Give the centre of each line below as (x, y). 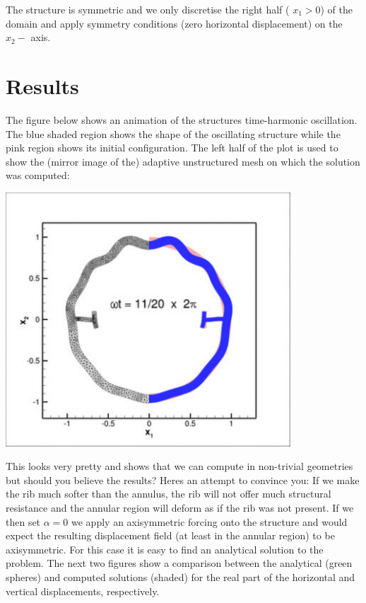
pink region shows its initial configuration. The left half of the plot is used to (172, 148)
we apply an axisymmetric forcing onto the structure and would (209, 521)
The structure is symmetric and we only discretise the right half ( (148, 9)
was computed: (38, 175)
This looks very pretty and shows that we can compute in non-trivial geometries (179, 466)
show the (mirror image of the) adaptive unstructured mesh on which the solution (183, 161)
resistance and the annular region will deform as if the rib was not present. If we (180, 507)
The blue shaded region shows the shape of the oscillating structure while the (173, 133)
